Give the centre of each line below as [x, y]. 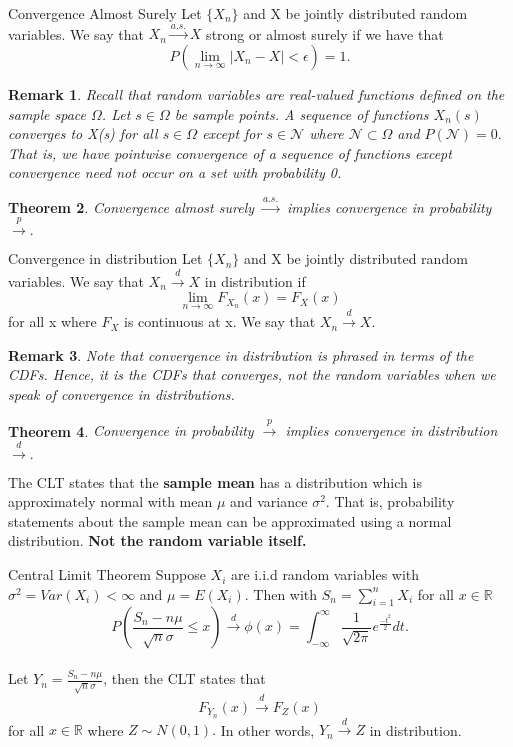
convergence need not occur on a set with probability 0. [175, 172]
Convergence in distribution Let [105, 258]
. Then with [281, 593]
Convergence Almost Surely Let [105, 13]
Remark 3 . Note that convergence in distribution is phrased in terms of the [241, 354]
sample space [47, 113]
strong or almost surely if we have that [325, 33]
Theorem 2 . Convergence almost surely [131, 206]
